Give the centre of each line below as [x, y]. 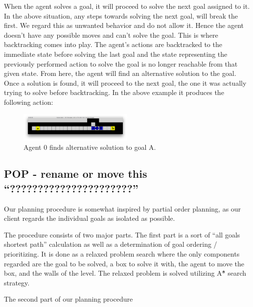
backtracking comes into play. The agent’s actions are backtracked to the [113, 44]
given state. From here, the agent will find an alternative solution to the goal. [120, 73]
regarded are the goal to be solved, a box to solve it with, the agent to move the [124, 263]
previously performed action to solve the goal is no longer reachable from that [121, 63]
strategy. [17, 282]
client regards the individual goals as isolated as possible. [90, 218]
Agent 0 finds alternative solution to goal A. [90, 147]
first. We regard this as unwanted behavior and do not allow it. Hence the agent [124, 25]
